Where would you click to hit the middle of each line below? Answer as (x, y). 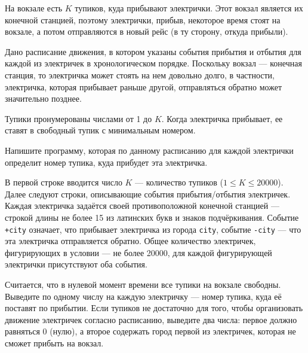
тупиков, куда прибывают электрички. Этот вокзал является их (189, 8)
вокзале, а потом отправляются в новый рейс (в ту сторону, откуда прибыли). (147, 31)
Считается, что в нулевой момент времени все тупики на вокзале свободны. (143, 284)
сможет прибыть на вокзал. (54, 343)
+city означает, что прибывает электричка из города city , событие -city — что (153, 229)
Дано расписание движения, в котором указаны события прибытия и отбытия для (153, 51)
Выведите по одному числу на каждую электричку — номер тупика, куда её (143, 296)
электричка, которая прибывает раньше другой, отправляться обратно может (144, 86)
